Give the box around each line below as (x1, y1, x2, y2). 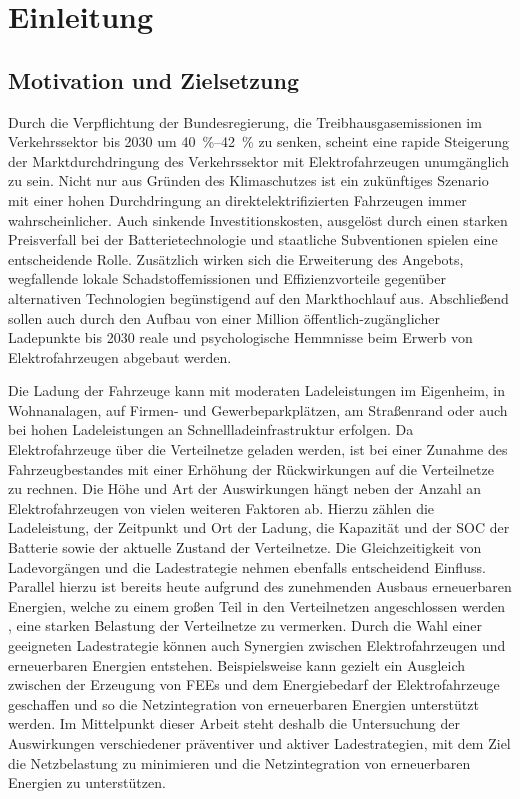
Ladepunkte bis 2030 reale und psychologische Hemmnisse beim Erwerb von (8, 327, 473, 348)
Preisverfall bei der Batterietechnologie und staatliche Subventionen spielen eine (8, 229, 498, 250)
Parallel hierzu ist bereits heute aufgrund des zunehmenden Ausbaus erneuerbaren (8, 576, 512, 597)
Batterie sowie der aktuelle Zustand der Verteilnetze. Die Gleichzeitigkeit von (8, 537, 482, 558)
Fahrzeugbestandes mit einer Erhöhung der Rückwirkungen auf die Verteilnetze (8, 458, 494, 479)
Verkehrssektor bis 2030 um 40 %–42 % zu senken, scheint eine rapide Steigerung (8, 131, 510, 152)
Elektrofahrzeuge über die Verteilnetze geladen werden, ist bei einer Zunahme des (8, 439, 508, 460)
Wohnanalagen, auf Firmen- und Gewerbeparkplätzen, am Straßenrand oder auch (8, 399, 508, 420)
